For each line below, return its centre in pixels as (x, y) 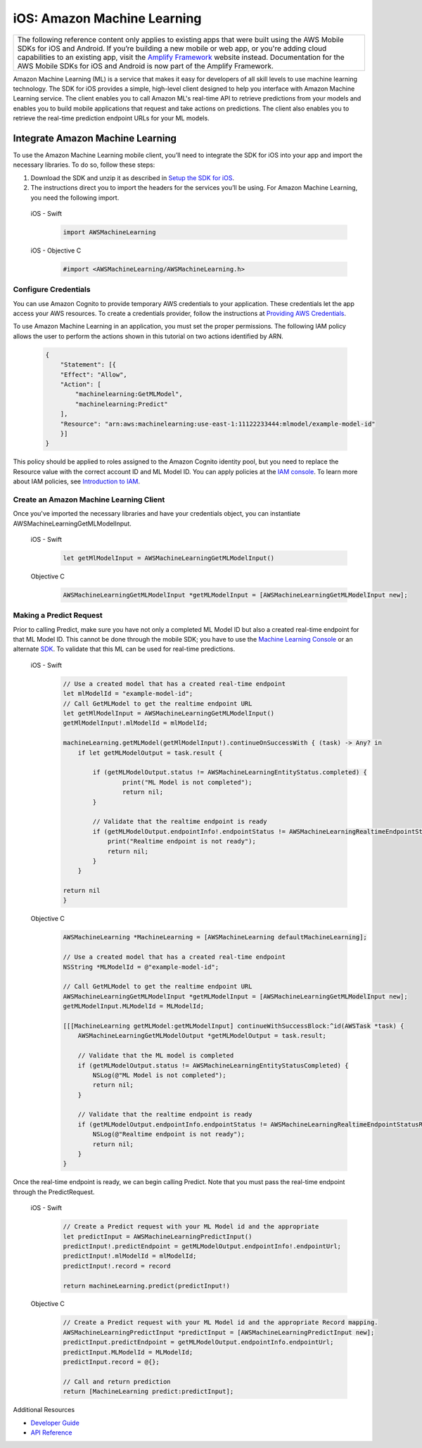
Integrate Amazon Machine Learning (95, 138)
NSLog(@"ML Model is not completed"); (159, 1075)
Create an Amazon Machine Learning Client (89, 500)
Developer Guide (55, 1423)
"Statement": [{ (88, 365)
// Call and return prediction (117, 1382)
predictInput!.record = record (117, 1266)
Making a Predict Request (58, 616)
